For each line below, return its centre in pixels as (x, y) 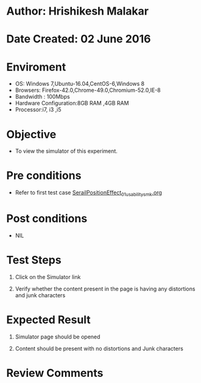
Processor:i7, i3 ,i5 (38, 110)
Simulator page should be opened (58, 337)
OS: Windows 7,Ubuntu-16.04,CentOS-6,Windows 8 (80, 84)
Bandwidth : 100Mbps (42, 97)
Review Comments (55, 373)
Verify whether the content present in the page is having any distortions (105, 289)
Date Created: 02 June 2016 (79, 39)
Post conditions (47, 219)
